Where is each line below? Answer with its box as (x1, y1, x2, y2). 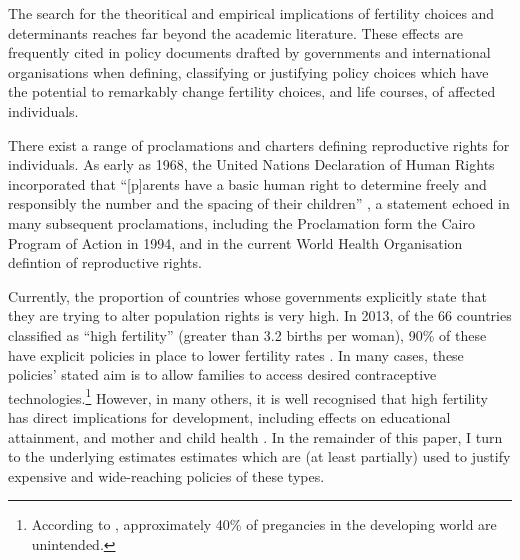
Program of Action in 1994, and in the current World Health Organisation (8, 232, 463, 253)
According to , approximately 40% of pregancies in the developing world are (31, 514, 497, 535)
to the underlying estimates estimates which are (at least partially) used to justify (8, 446, 511, 467)
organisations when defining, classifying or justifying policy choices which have (8, 61, 489, 82)
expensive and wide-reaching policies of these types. (8, 465, 325, 486)
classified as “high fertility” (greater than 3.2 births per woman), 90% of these (8, 324, 487, 345)
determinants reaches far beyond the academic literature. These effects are (8, 22, 464, 43)
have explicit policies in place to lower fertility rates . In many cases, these (8, 344, 464, 365)
